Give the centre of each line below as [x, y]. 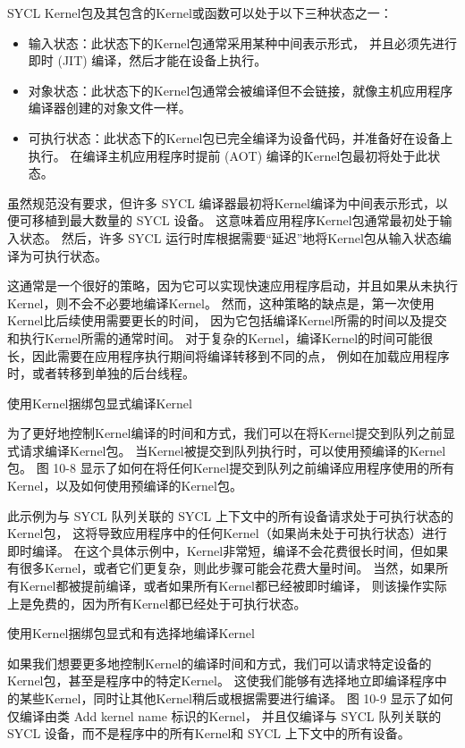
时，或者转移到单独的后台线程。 [101, 373]
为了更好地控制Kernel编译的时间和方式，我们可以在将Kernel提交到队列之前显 [231, 433]
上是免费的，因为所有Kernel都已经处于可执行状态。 [157, 603]
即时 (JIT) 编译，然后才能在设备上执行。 [148, 60]
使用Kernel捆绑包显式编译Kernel [100, 403]
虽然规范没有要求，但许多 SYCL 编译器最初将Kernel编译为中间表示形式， [221, 202]
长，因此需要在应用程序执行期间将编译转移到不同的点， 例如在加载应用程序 [228, 355]
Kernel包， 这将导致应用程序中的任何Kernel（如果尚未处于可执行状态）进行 [227, 533]
